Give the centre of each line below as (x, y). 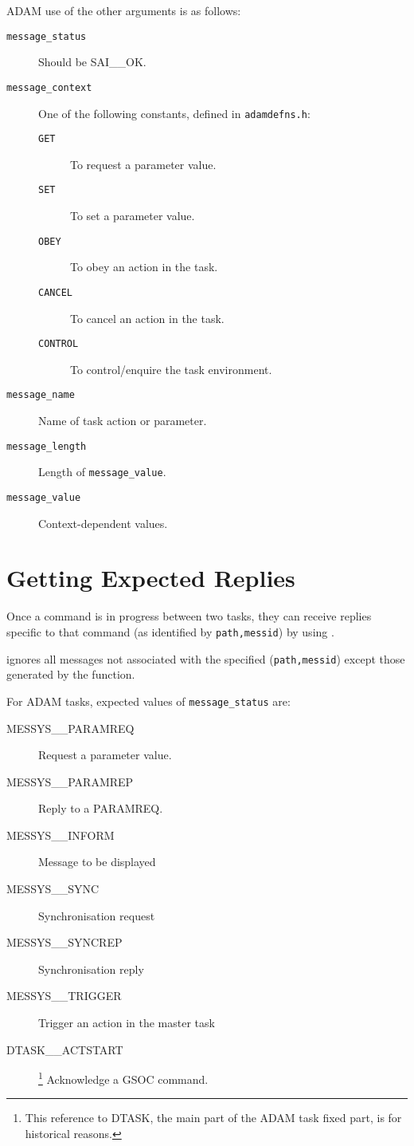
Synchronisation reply (91, 969)
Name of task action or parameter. (123, 421)
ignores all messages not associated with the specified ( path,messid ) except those (206, 658)
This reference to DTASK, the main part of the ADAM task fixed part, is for (213, 1118)
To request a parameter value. (143, 164)
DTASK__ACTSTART (65, 1049)
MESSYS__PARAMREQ (70, 728)
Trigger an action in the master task (127, 1023)
